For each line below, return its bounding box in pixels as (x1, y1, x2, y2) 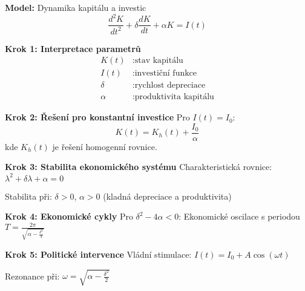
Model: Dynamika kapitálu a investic (5, 1, 146, 13)
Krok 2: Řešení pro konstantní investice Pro (5, 111, 190, 123)
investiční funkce (134, 69, 197, 78)
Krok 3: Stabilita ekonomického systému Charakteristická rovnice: (5, 160, 272, 173)
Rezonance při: (5, 269, 60, 282)
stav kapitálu (134, 56, 183, 65)
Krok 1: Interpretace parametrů (5, 42, 141, 54)
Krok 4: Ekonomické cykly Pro (5, 210, 133, 223)
